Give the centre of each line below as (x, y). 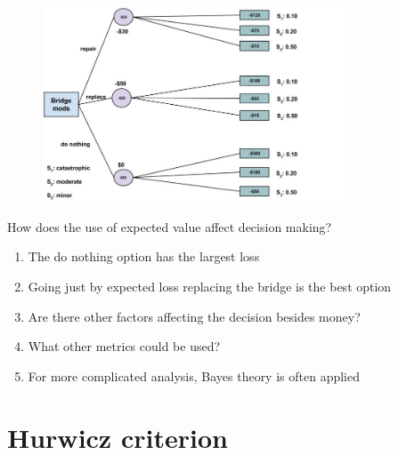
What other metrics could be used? (124, 346)
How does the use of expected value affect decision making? (170, 226)
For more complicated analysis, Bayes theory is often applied (194, 375)
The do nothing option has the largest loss (144, 256)
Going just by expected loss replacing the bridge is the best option (210, 286)
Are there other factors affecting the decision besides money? (194, 316)
